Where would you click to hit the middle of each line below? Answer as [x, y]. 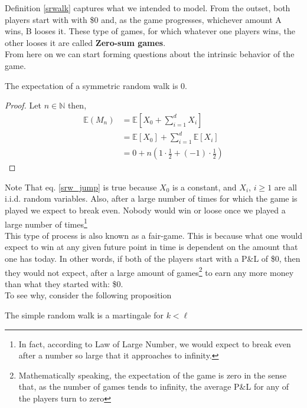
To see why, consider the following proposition [88, 295]
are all [285, 187]
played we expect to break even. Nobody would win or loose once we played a [145, 210]
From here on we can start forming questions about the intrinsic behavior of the [150, 54]
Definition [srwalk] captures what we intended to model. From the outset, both [148, 8]
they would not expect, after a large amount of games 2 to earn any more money [149, 271]
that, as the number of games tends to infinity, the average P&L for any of [154, 386]
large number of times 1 [46, 223]
